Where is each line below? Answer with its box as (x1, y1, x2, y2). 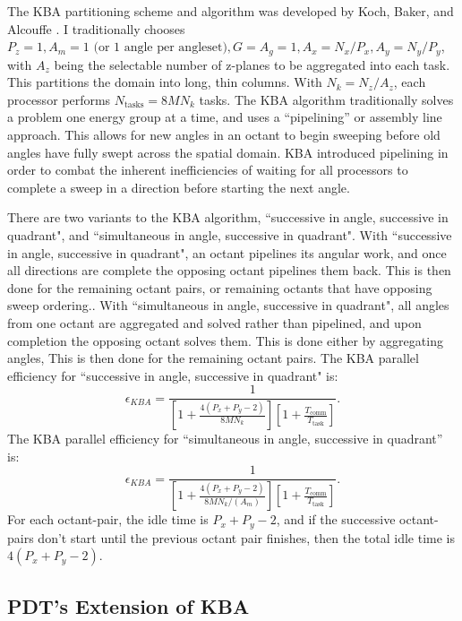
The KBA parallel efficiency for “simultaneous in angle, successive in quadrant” (7, 429, 443, 448)
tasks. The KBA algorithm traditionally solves (199, 90, 454, 108)
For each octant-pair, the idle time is (7, 510, 209, 529)
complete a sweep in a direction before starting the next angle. (7, 177, 350, 196)
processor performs (7, 90, 111, 108)
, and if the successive (276, 510, 396, 529)
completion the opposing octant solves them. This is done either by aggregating (7, 331, 443, 349)
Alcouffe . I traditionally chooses (7, 19, 185, 38)
